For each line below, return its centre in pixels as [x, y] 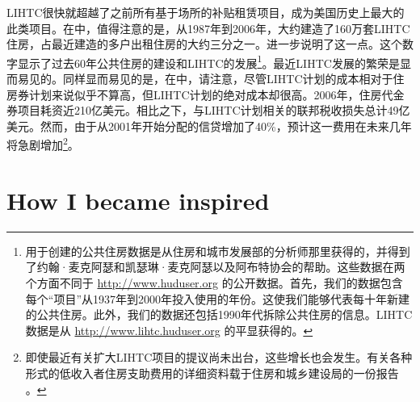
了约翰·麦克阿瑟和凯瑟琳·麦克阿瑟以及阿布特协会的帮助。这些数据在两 [215, 267]
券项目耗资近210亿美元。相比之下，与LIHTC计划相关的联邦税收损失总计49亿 [208, 110]
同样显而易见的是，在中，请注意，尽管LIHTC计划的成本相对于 [228, 79]
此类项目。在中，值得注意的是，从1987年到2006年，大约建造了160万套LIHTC [208, 28]
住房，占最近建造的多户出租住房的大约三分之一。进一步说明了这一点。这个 [204, 44]
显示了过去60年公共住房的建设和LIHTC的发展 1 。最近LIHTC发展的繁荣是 [208, 61]
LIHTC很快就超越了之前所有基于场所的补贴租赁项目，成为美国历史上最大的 [206, 12]
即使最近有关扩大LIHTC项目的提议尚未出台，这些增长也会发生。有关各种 [219, 357]
